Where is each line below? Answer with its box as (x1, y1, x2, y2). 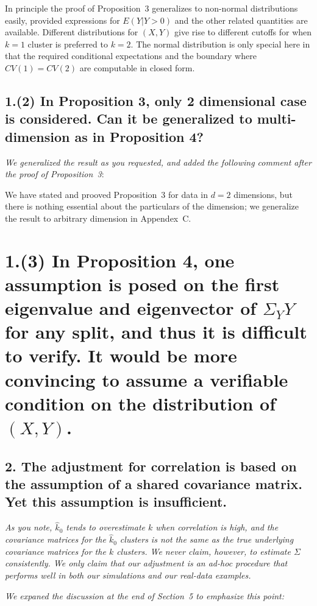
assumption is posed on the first (5, 271, 280, 296)
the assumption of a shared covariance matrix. (5, 474, 303, 493)
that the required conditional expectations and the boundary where (5, 49, 257, 62)
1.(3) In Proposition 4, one (5, 247, 235, 272)
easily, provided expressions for (5, 13, 120, 26)
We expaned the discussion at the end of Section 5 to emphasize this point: (5, 589, 285, 602)
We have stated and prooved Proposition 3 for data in (5, 188, 208, 200)
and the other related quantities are (174, 13, 308, 26)
